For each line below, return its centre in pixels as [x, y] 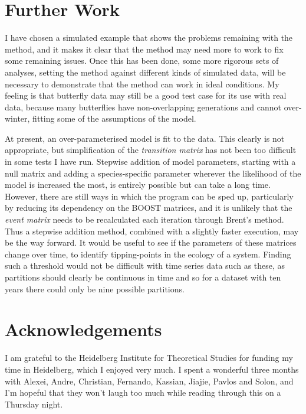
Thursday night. [34, 404]
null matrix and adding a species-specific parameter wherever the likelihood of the [153, 173]
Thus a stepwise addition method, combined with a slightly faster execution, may [152, 231]
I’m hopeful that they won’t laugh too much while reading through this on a [143, 392]
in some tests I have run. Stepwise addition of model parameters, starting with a [150, 162]
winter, [17, 118]
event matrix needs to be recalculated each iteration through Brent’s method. [144, 219]
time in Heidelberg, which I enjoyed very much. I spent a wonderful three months [152, 369]
